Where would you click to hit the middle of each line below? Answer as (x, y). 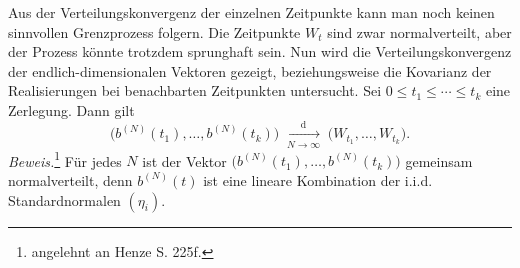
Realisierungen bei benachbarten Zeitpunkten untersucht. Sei (195, 90)
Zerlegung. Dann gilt (71, 109)
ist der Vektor (184, 160)
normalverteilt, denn (70, 179)
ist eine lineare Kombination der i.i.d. (318, 179)
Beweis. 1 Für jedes (65, 159)
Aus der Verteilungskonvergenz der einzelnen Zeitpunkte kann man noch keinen (251, 12)
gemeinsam (439, 160)
